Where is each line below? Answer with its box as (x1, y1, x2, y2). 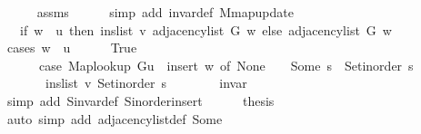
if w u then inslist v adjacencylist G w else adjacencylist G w (19, 20, 392, 39)
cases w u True (6, 38, 137, 57)
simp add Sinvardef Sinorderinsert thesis (6, 91, 275, 110)
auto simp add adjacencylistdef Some (6, 109, 223, 128)
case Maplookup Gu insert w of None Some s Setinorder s (38, 55, 414, 74)
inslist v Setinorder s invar (45, 73, 247, 92)
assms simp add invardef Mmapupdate (36, 3, 294, 21)
